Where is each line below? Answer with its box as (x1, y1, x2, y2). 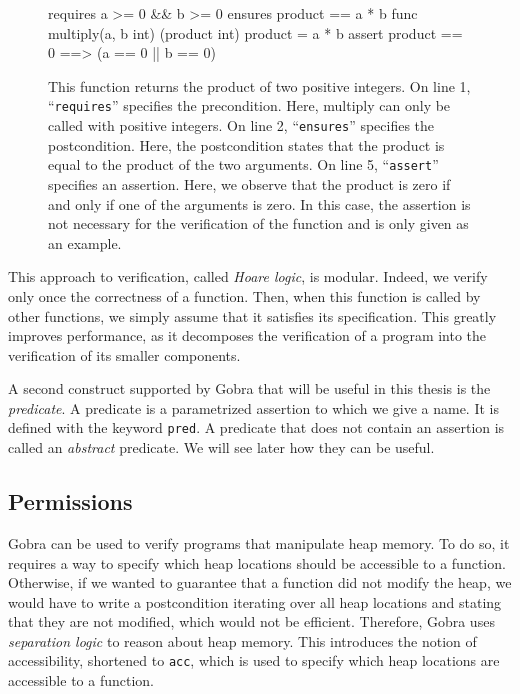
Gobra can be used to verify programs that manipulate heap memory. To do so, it (8, 532, 510, 553)
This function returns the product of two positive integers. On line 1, (48, 75, 471, 96)
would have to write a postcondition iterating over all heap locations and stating (8, 591, 502, 612)
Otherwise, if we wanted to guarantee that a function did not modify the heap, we (8, 572, 512, 593)
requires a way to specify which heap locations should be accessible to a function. (8, 552, 506, 573)
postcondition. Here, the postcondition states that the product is (48, 134, 445, 155)
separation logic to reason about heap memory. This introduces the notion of (8, 630, 477, 651)
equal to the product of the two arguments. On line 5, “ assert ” (48, 154, 439, 175)
